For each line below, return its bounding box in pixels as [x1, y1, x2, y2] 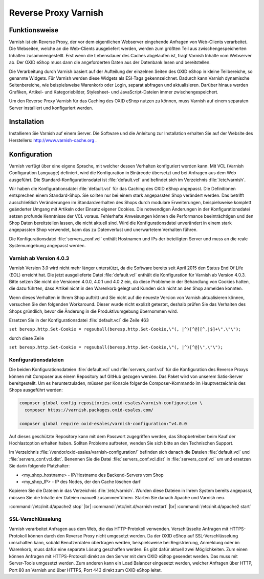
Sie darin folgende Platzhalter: [9, 463, 70, 469]
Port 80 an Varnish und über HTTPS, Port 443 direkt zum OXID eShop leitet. [9, 567, 162, 573]
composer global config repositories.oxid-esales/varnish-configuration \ [19, 400, 203, 406]
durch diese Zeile [9, 335, 44, 341]
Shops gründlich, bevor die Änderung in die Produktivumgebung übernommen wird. [9, 308, 178, 314]
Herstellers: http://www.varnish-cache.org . [9, 137, 97, 143]
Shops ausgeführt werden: [9, 387, 63, 393]
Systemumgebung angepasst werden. [9, 243, 86, 249]
